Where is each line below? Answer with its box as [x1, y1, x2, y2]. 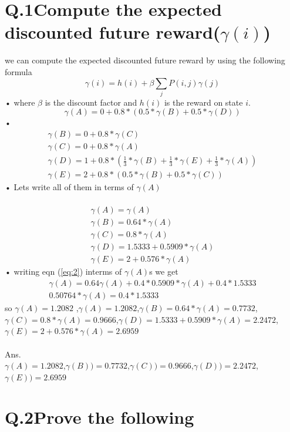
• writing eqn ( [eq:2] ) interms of [5, 265, 122, 278]
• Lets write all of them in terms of [5, 181, 134, 193]
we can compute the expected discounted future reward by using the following [5, 54, 285, 66]
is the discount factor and [45, 96, 137, 108]
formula [5, 65, 32, 77]
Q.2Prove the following [5, 405, 194, 429]
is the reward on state [164, 96, 243, 108]
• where [5, 96, 35, 108]
